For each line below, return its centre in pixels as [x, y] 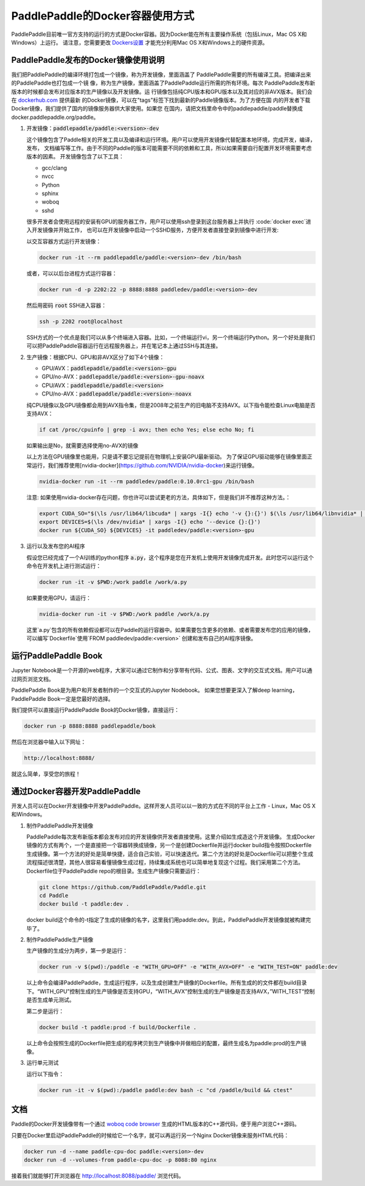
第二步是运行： [45, 1011]
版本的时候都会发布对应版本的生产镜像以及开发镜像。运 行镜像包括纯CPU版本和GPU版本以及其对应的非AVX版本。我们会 [162, 91]
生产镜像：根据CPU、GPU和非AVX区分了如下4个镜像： [96, 357]
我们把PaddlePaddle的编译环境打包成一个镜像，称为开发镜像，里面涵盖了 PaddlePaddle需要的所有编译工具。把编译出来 [161, 74]
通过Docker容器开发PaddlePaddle [76, 791]
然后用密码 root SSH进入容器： [66, 305]
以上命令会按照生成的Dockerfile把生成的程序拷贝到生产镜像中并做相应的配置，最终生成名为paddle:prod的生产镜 [166, 1043]
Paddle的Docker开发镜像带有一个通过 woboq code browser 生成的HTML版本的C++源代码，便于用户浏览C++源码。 [156, 1124]
